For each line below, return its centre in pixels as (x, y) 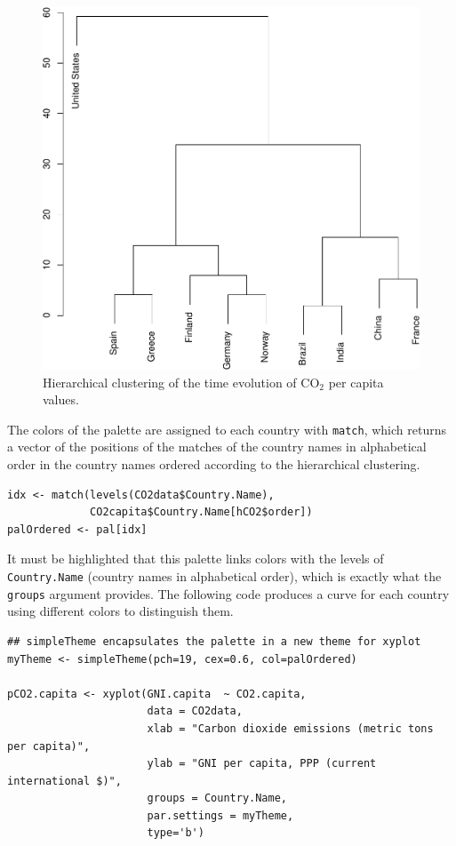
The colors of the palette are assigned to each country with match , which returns (227, 429)
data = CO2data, (195, 711)
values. (61, 399)
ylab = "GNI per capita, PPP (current (262, 764)
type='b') (176, 833)
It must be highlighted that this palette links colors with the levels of (196, 559)
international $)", (64, 781)
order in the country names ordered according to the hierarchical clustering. (214, 464)
